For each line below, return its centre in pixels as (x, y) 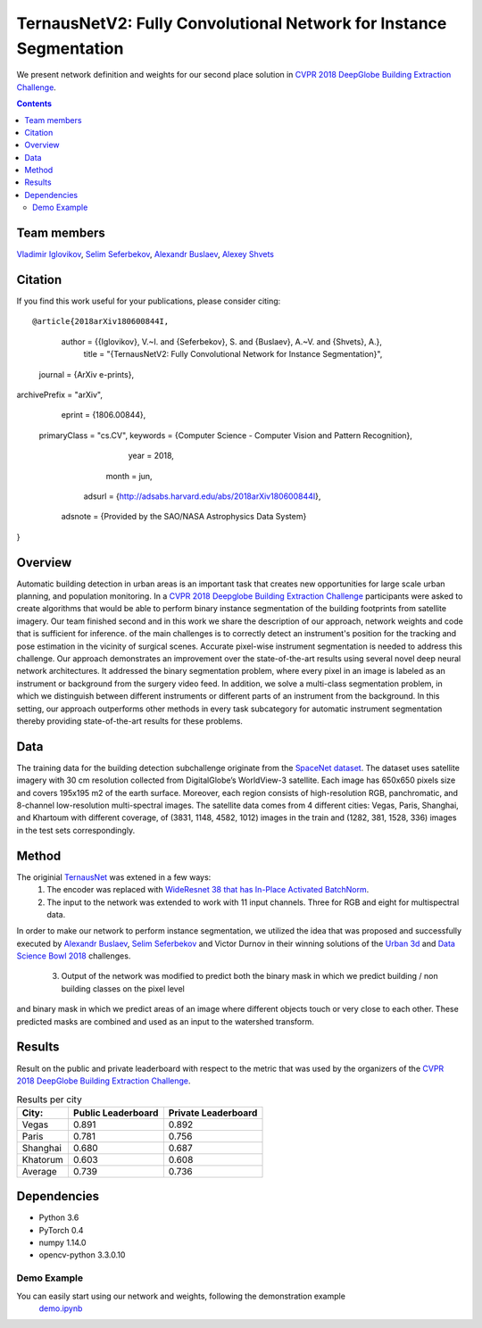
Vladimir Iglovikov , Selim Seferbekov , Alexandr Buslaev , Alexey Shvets (145, 254)
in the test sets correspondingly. (76, 830)
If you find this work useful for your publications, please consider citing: (149, 301)
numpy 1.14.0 (62, 1242)
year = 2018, (151, 456)
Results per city (49, 1100)
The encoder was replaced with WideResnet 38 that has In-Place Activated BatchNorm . (208, 890)
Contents (34, 104)
